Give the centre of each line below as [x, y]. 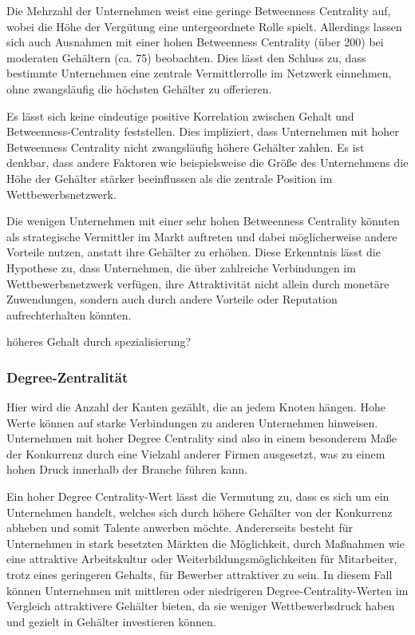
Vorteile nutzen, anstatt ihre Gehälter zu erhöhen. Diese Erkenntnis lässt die [194, 252]
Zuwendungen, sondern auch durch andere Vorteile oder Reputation [172, 299]
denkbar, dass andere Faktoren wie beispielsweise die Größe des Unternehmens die [207, 163]
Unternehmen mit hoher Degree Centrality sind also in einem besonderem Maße [202, 438]
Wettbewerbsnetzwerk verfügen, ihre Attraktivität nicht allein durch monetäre [198, 283]
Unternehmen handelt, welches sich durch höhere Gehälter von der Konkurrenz [200, 512]
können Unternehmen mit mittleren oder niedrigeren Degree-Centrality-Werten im [207, 590]
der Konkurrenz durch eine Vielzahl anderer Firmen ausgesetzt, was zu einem [196, 453]
